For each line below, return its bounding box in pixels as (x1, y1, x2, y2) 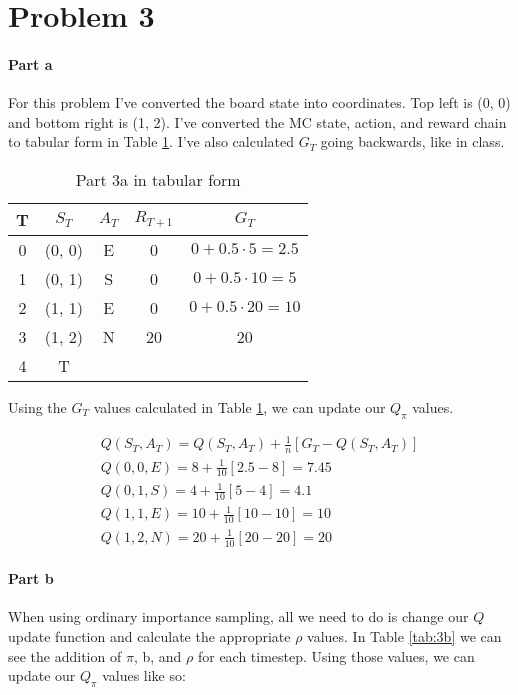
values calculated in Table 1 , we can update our (93, 396, 386, 417)
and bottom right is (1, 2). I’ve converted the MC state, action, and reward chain (8, 111, 507, 132)
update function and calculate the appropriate (8, 626, 291, 647)
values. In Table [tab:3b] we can (307, 626, 502, 647)
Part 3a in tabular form (75, 167, 241, 191)
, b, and (133, 645, 182, 666)
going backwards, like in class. (320, 131, 505, 152)
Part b (8, 568, 54, 589)
